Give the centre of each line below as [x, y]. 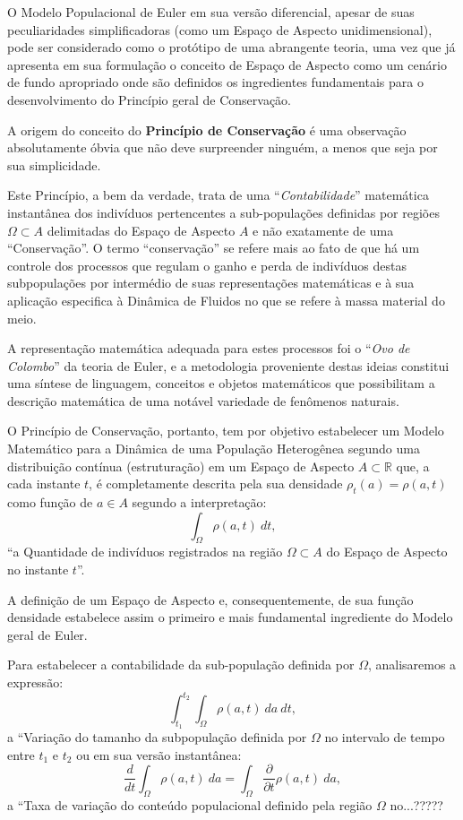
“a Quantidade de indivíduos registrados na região [145, 552]
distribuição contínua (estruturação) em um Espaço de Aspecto [181, 466]
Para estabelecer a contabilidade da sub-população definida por [181, 665]
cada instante [44, 483]
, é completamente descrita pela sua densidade [216, 483]
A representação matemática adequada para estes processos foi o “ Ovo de [209, 348]
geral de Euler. [47, 634]
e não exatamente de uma [323, 230]
